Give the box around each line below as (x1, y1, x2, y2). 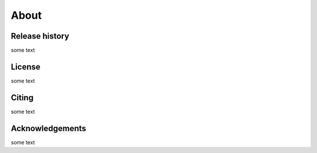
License (11, 62, 41, 72)
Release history (11, 31, 70, 41)
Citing (11, 93, 33, 103)
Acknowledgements (11, 123, 86, 133)
